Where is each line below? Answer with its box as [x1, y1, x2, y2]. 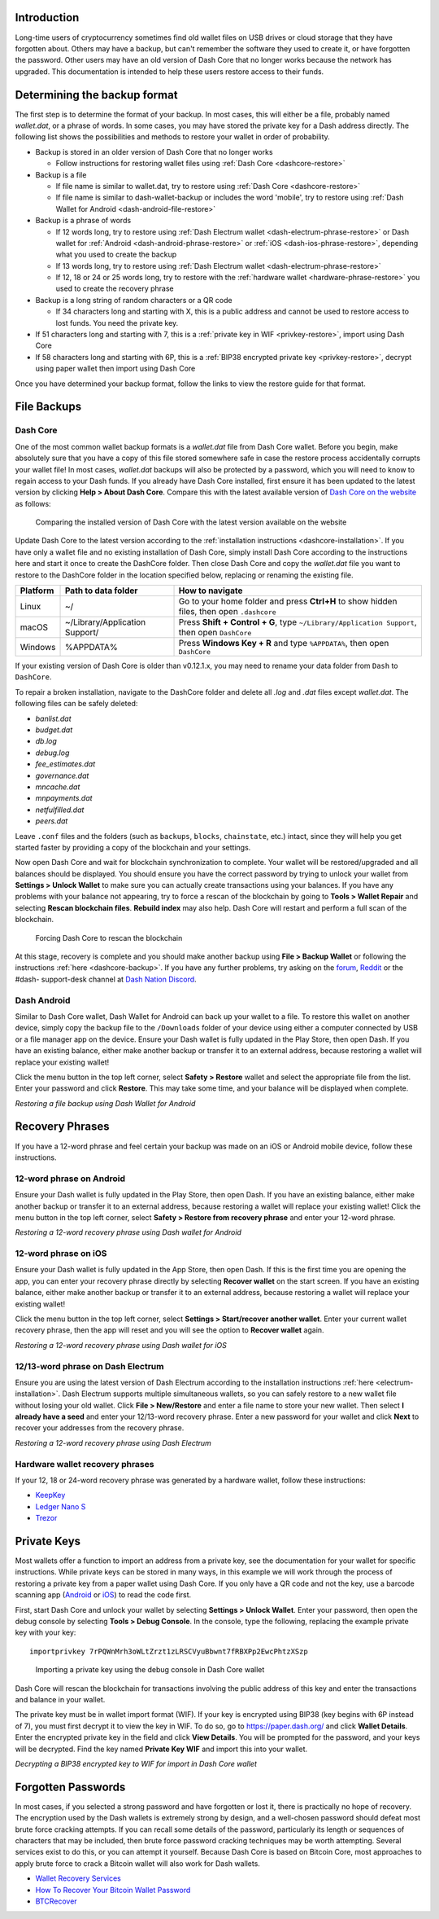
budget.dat [35, 725, 73, 735]
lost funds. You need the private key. [55, 318, 179, 327]
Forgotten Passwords [15, 1780, 126, 1794]
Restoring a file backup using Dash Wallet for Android [15, 1098, 196, 1108]
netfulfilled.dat [35, 805, 85, 815]
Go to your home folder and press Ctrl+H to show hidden [178, 595, 398, 607]
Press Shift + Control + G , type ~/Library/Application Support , [178, 617, 418, 628]
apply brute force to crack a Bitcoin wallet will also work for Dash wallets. [15, 1858, 260, 1869]
